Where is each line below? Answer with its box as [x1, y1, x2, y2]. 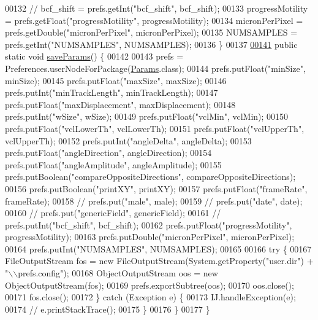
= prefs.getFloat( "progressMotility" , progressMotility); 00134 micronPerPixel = [5, 14, 303, 26]
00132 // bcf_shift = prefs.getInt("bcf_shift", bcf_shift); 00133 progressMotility [5, 2, 308, 14]
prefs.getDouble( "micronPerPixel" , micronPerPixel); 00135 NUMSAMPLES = [5, 26, 298, 39]
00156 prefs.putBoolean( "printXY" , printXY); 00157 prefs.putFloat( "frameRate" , [5, 182, 308, 195]
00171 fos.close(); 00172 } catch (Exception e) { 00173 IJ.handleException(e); [5, 291, 296, 303]
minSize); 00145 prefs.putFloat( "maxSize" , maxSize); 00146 [5, 74, 227, 87]
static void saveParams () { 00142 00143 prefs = [5, 50, 184, 63]
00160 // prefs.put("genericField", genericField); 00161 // [5, 206, 221, 219]
